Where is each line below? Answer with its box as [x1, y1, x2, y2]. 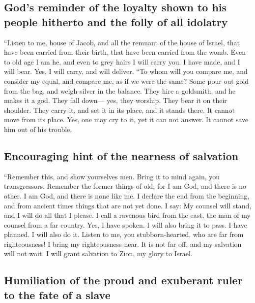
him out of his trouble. [4, 124, 72, 134]
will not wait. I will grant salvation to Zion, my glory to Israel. [4, 248, 193, 259]
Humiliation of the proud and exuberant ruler [4, 272, 243, 288]
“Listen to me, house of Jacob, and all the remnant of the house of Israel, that [4, 37, 240, 47]
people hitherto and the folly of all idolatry [4, 14, 228, 29]
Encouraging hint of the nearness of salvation [4, 148, 239, 163]
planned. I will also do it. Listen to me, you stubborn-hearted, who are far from [4, 229, 244, 239]
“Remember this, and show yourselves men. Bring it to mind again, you [4, 171, 220, 181]
